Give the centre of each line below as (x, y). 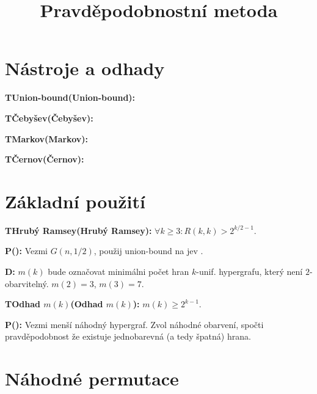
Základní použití (75, 201)
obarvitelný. (27, 283)
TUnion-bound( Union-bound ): (70, 97)
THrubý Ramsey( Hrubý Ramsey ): (78, 230)
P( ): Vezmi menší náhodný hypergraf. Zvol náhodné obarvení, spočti (134, 324)
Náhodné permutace (92, 378)
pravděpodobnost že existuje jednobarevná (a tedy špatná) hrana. (128, 336)
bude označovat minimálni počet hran (118, 271)
